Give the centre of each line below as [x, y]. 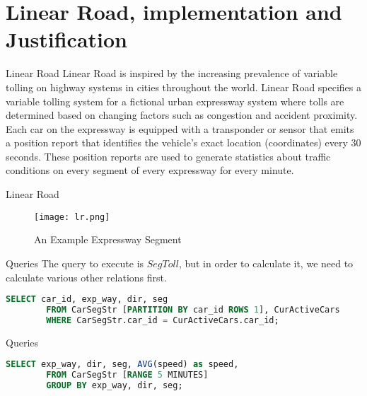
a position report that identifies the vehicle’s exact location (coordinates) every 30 [183, 142]
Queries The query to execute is [75, 263]
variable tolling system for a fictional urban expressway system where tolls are [175, 101]
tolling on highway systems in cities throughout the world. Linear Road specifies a [184, 87]
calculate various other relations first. [86, 277]
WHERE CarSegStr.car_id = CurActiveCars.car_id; [163, 320]
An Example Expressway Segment [108, 239]
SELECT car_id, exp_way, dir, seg [87, 299]
